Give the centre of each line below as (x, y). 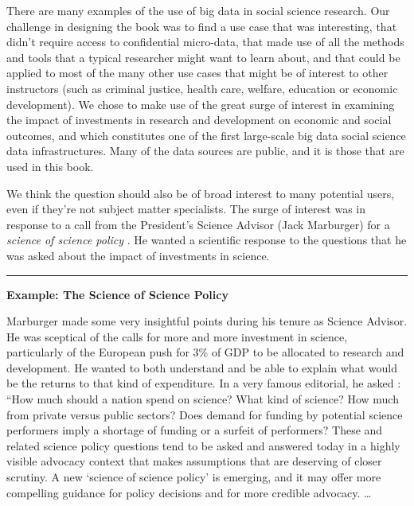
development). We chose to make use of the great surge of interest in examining (201, 104)
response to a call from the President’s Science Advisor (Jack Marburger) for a (198, 224)
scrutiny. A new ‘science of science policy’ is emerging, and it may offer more (194, 477)
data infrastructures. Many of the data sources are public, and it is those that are (205, 151)
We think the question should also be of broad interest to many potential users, (201, 193)
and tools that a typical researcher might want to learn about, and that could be (203, 57)
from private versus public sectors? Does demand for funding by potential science (205, 414)
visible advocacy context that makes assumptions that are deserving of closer (194, 461)
